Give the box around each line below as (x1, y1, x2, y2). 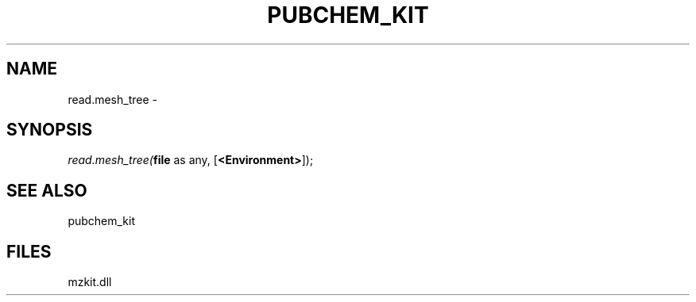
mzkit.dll (68, 275, 112, 289)
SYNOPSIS (6, 120, 93, 140)
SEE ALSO (6, 180, 87, 201)
